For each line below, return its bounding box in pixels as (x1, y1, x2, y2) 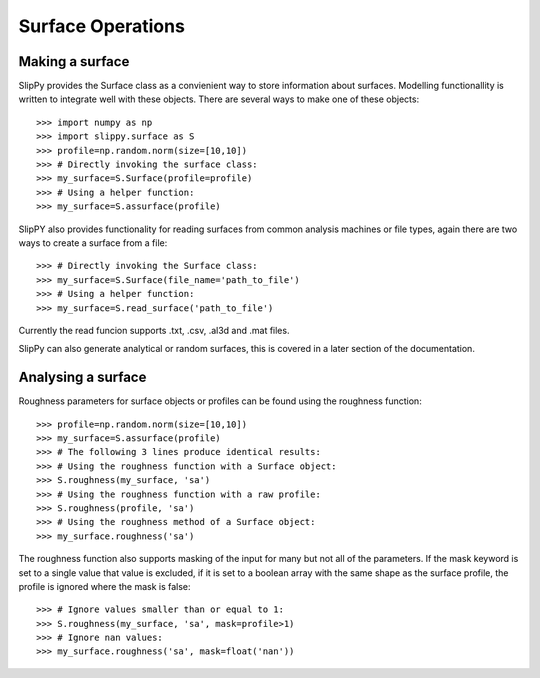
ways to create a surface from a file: (18, 236, 168, 249)
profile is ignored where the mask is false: (18, 580, 191, 592)
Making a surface (18, 53, 130, 70)
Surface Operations (18, 15, 185, 37)
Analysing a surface (18, 369, 147, 386)
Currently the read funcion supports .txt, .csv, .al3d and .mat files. (18, 324, 290, 336)
